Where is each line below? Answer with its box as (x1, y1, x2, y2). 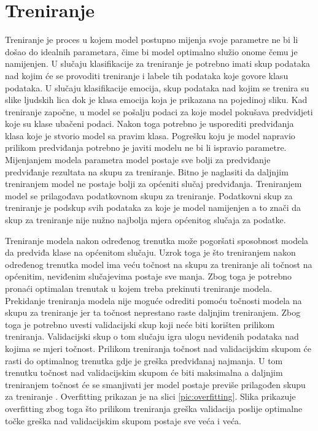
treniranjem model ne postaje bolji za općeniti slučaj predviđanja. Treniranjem (5, 177, 302, 190)
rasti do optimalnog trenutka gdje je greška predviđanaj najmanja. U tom (5, 354, 283, 367)
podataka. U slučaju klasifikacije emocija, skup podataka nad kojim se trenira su (5, 81, 309, 94)
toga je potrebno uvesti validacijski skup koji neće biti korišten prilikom (5, 318, 275, 330)
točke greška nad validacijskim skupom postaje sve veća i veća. (5, 414, 241, 427)
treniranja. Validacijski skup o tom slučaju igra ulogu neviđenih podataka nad (5, 330, 299, 343)
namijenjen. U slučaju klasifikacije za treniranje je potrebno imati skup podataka (5, 57, 311, 70)
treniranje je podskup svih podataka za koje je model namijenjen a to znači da (5, 201, 301, 214)
